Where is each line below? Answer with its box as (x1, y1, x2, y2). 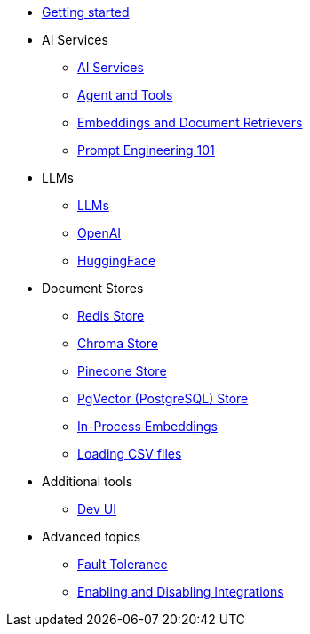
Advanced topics (42, 529, 141, 544)
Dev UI (77, 501, 116, 516)
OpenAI (77, 225, 122, 240)
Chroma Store (77, 336, 159, 351)
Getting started (42, 4, 130, 20)
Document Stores (42, 280, 144, 296)
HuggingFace (77, 253, 156, 268)
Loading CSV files (77, 446, 182, 461)
